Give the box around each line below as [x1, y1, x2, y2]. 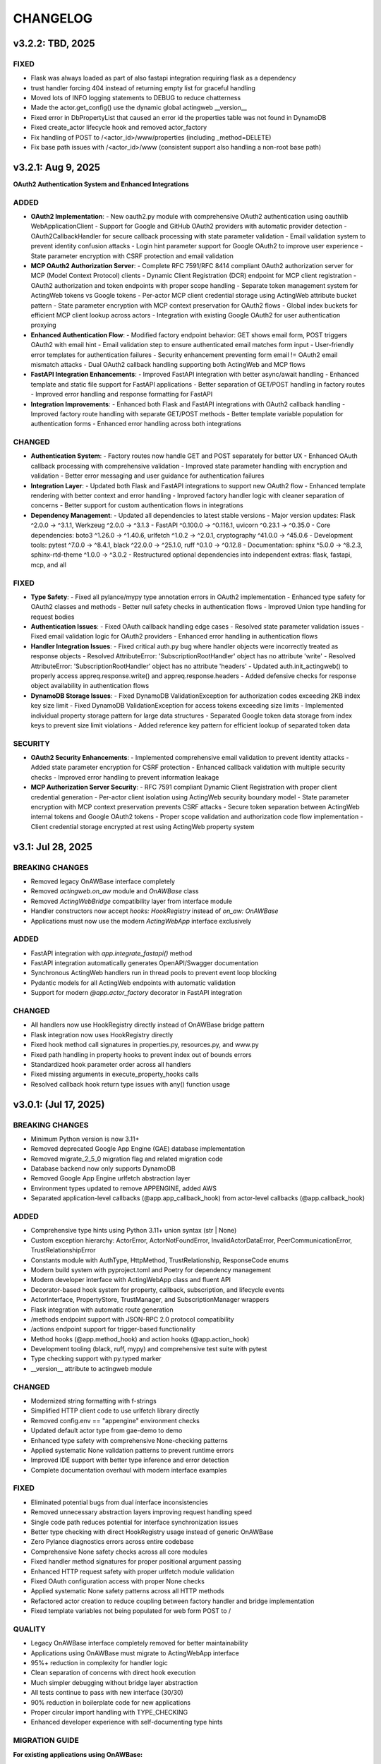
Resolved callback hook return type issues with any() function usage [30, 1080, 231, 1088]
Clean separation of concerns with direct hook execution [30, 1669, 196, 1677]
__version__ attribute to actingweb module [30, 1364, 152, 1372]
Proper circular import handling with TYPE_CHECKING [30, 1708, 188, 1717]
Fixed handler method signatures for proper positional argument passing [30, 1557, 241, 1566]
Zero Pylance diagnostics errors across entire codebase [30, 1538, 194, 1546]
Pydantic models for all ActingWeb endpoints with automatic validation [30, 978, 236, 987]
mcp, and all [30, 560, 67, 569]
